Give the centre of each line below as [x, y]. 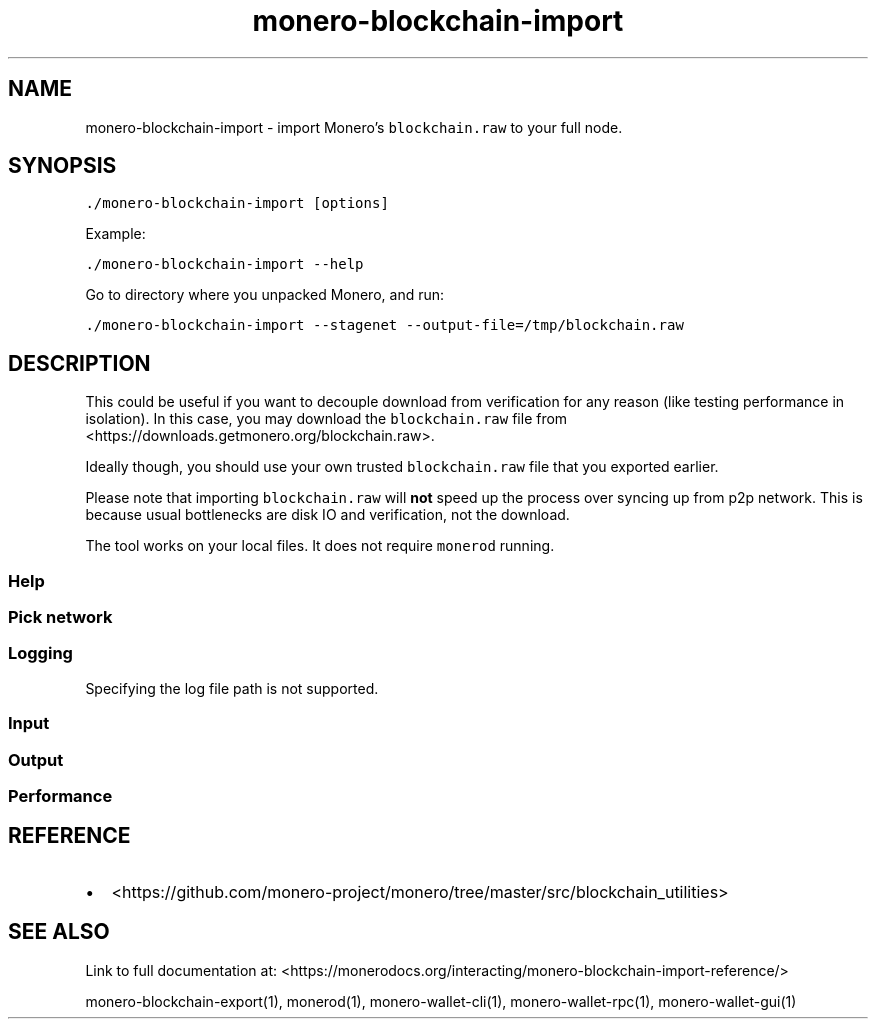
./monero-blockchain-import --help [224, 264]
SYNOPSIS [62, 166]
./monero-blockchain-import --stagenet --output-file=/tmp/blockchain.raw [384, 325]
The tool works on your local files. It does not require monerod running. [320, 546]
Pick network [60, 617]
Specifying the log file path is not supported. [232, 688]
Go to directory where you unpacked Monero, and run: [265, 295]
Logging [40, 653]
